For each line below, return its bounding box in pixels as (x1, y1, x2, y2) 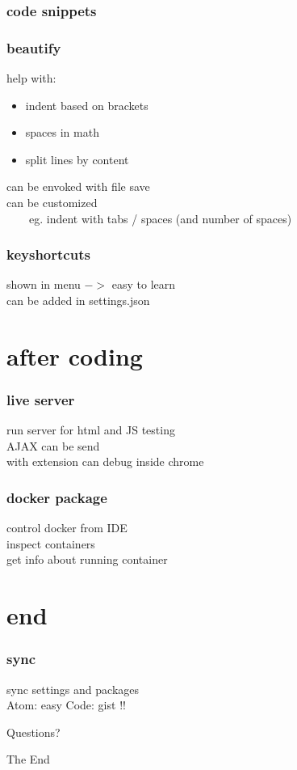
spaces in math (25, 124, 99, 141)
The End (6, 751, 50, 768)
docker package (6, 487, 107, 507)
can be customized (6, 194, 98, 211)
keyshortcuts (6, 244, 90, 264)
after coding (6, 339, 143, 372)
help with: (6, 70, 56, 87)
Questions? (6, 723, 61, 740)
